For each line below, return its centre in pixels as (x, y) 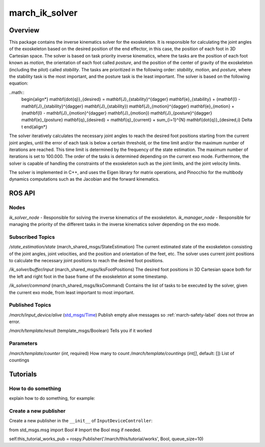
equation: (19, 83)
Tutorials (23, 374)
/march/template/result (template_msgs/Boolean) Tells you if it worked (80, 331)
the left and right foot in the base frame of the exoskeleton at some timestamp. (89, 276)
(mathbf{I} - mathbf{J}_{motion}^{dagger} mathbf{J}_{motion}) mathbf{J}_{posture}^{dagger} (117, 113)
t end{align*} (34, 127)
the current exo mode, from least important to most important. (72, 292)
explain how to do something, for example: (52, 398)
